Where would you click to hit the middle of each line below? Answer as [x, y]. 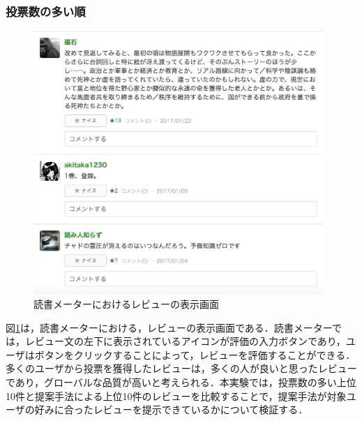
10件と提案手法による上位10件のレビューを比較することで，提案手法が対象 [176, 396]
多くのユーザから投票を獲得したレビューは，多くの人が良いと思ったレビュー [181, 368]
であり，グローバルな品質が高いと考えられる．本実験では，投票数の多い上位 [181, 382]
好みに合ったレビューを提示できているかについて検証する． [171, 409]
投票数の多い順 [46, 11]
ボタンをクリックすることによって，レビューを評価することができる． [195, 354]
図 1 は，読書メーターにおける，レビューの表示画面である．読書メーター [169, 327]
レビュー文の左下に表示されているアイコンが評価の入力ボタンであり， [185, 341]
